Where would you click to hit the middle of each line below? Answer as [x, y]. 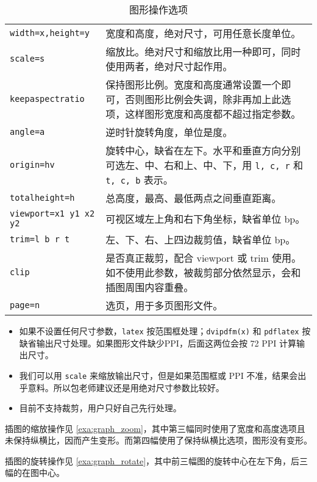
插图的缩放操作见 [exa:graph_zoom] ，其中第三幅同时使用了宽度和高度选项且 [155, 428]
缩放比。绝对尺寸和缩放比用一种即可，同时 [203, 52]
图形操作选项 [158, 9]
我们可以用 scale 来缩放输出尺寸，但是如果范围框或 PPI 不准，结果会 [158, 375]
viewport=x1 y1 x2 [52, 214]
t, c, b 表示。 [139, 180]
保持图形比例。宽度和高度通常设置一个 [194, 85]
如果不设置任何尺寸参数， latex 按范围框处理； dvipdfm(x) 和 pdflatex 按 [165, 331]
